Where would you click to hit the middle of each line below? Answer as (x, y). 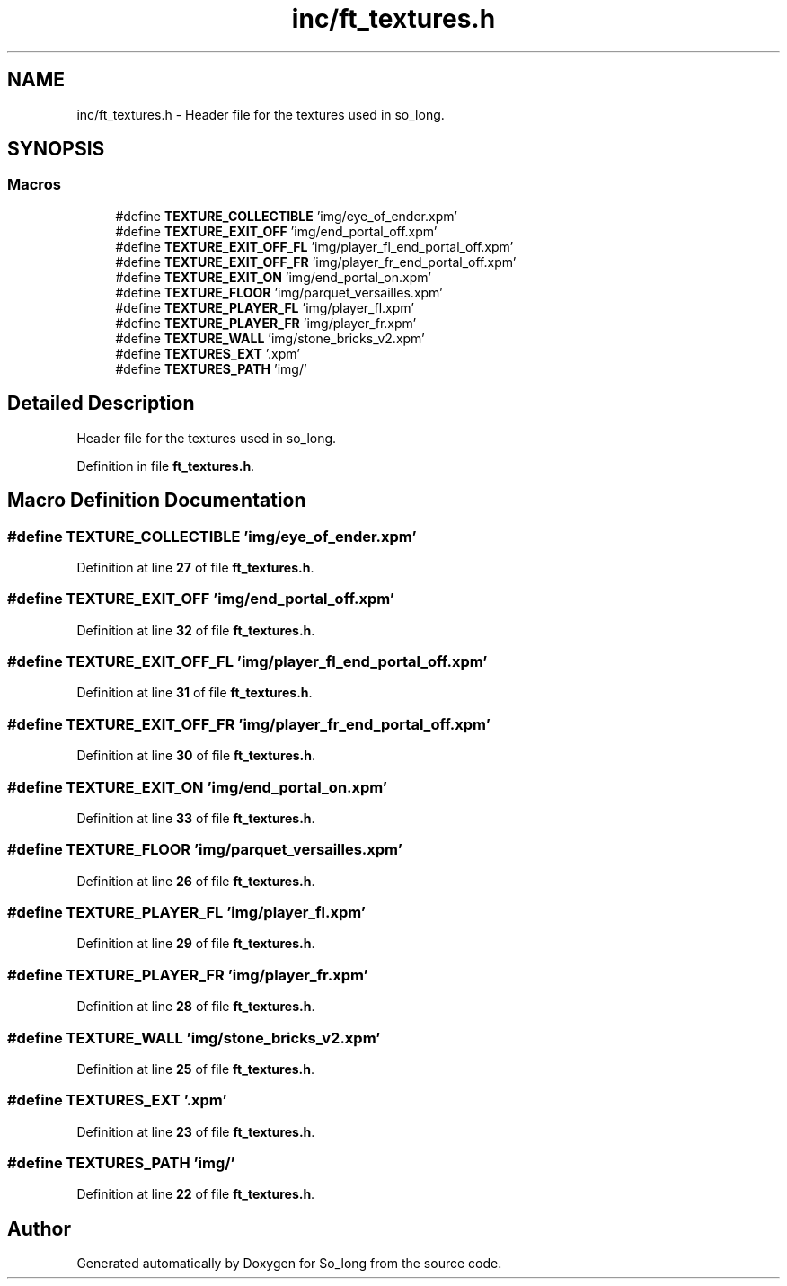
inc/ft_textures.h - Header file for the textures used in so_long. (261, 114)
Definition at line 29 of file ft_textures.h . (196, 944)
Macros (34, 185)
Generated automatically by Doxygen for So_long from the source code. (289, 1264)
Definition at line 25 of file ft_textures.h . (196, 1069)
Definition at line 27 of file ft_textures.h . (195, 567)
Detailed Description (101, 404)
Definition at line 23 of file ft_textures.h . (196, 1131)
